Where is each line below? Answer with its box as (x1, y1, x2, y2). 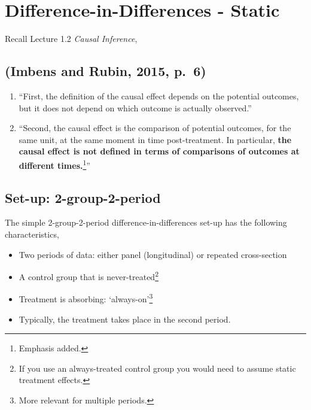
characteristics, (5, 227, 59, 240)
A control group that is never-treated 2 (19, 269, 158, 283)
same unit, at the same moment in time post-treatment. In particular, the (19, 133, 292, 145)
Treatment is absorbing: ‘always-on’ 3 (19, 291, 153, 305)
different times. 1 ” (19, 157, 90, 171)
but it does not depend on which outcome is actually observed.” (19, 101, 252, 114)
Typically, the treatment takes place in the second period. (19, 312, 231, 325)
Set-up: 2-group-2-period (5, 188, 161, 206)
